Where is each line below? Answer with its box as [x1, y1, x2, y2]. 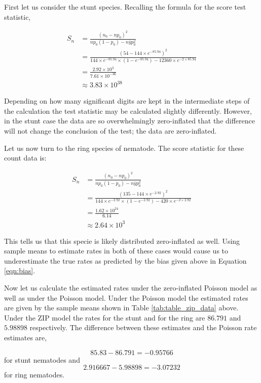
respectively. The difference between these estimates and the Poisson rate [29, 322, 257, 333]
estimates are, [4, 332, 47, 342]
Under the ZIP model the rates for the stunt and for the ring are [4, 312, 205, 323]
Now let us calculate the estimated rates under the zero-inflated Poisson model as [4, 282, 257, 293]
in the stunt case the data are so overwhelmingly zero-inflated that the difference [4, 115, 255, 126]
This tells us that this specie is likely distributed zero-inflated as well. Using [4, 235, 240, 246]
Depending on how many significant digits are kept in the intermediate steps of [4, 95, 250, 106]
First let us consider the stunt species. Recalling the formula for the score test [4, 2, 246, 12]
